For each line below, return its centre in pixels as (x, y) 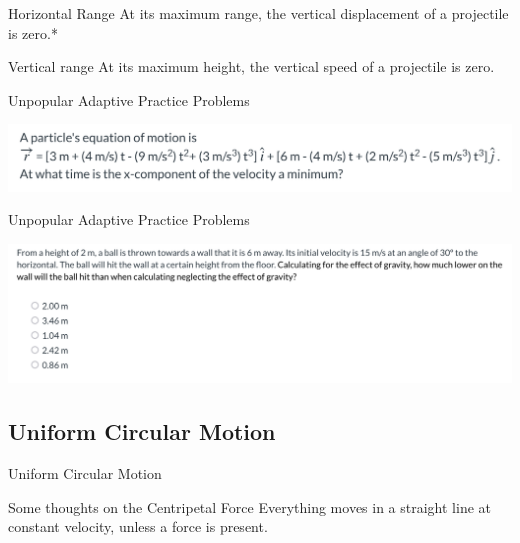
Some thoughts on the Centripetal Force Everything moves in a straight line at (250, 506)
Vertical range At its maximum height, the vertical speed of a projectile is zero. (251, 66)
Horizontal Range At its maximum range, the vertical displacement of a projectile (258, 13)
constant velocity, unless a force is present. (138, 526)
